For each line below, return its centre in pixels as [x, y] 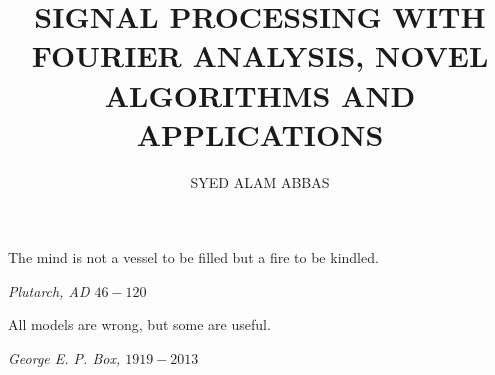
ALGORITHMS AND [260, 94]
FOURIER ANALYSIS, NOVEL [260, 55]
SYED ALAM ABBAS [260, 181]
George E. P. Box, [64, 358]
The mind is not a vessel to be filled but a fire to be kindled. [193, 257]
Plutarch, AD [49, 290]
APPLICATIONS [260, 133]
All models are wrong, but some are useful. [139, 324]
